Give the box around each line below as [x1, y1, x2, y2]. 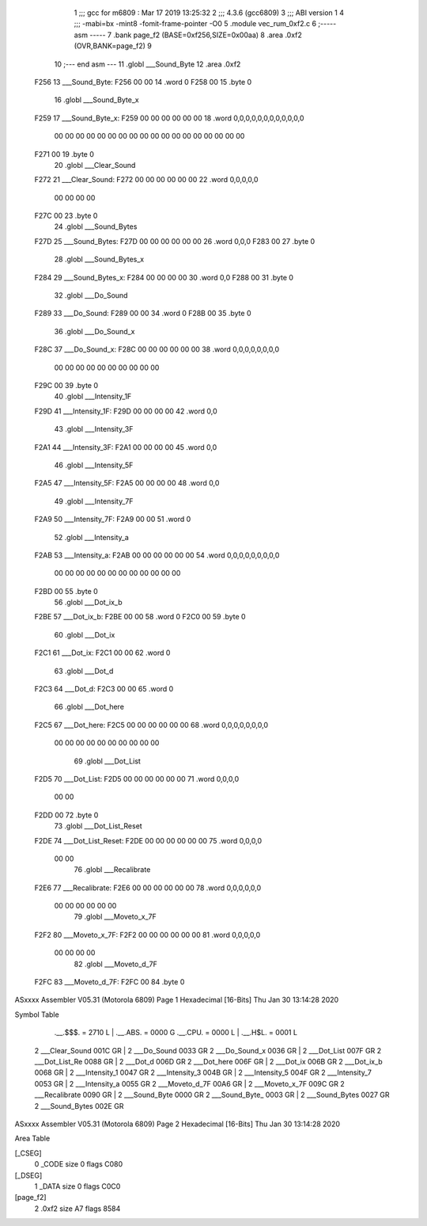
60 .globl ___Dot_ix [54, 630, 115, 639]
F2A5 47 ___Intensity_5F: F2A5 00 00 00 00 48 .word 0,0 [34, 478, 220, 488]
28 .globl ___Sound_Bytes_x [54, 254, 145, 265]
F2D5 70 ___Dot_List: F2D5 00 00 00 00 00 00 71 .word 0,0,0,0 [34, 774, 240, 783]
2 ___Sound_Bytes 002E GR [34, 1101, 124, 1110]
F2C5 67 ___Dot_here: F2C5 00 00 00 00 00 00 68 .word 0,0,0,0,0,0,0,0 [34, 720, 269, 729]
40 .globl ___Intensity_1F [54, 392, 132, 402]
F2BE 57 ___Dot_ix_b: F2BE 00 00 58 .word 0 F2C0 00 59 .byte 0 [34, 612, 246, 622]
